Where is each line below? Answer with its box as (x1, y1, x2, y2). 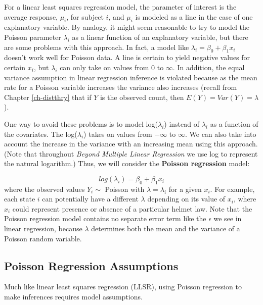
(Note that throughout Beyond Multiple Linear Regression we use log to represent (4, 148, 258, 159)
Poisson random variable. (4, 233, 82, 243)
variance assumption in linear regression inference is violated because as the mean (4, 72, 257, 82)
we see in (213, 213, 242, 224)
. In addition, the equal (172, 62, 245, 72)
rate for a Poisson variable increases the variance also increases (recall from (4, 82, 237, 92)
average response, (4, 11, 58, 22)
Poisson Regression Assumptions (4, 258, 179, 273)
